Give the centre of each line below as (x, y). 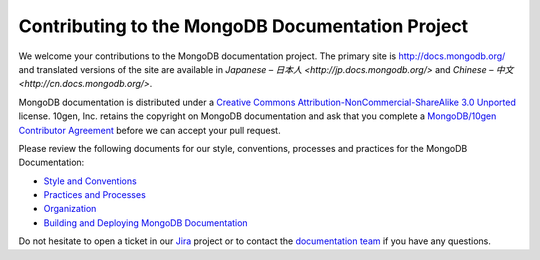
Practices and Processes (95, 195)
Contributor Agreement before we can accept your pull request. (149, 130)
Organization (70, 209)
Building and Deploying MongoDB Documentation (146, 222)
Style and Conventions (90, 181)
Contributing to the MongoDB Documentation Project (243, 26)
